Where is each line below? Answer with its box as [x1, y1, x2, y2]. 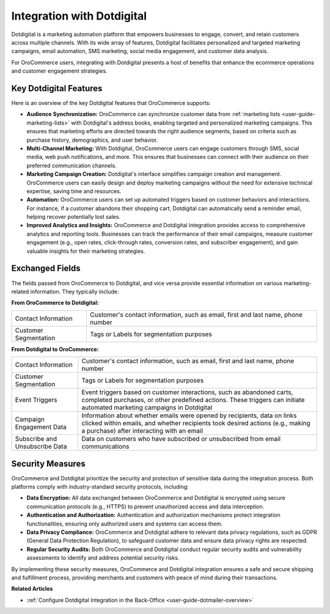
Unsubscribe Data [15, 442, 67, 451]
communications [81, 442, 130, 451]
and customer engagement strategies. [11, 67, 108, 75]
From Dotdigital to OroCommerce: [11, 345, 99, 353]
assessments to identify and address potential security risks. [26, 554, 180, 561]
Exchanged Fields [11, 263, 81, 274]
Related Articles [11, 585, 53, 593]
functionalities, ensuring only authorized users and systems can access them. [26, 520, 223, 527]
